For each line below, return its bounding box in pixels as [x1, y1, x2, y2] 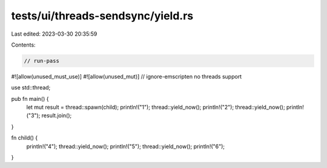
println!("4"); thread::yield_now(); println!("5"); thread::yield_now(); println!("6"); [26, 143, 225, 150]
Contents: [11, 41, 36, 48]
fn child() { [11, 134, 38, 141]
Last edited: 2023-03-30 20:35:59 [11, 30, 97, 37]
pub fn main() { [11, 95, 49, 102]
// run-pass [24, 57, 60, 64]
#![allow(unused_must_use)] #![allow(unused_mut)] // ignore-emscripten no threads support [11, 73, 242, 80]
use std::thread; [11, 84, 51, 91]
